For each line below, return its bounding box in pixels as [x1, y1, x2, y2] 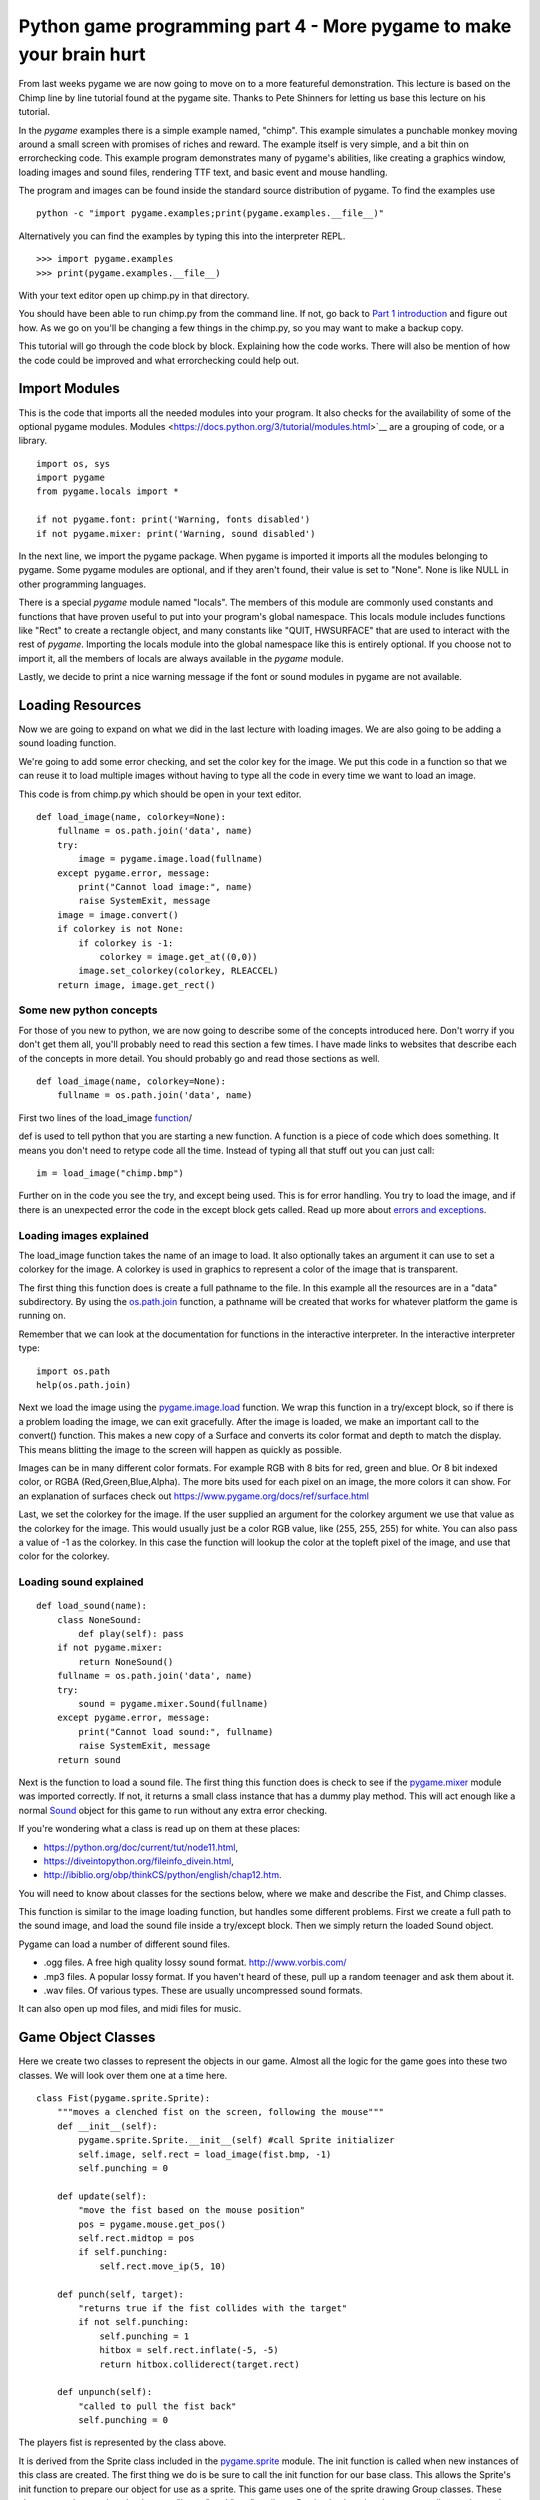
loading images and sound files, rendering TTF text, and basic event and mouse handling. [18, 166, 389, 178]
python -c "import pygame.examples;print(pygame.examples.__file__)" [36, 208, 385, 219]
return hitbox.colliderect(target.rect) [99, 2358, 300, 2370]
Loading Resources [18, 696, 142, 714]
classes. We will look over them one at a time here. [18, 2069, 228, 2081]
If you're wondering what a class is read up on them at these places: [18, 1823, 300, 1835]
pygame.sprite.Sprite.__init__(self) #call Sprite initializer [78, 2135, 395, 2146]
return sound [56, 1754, 121, 1765]
